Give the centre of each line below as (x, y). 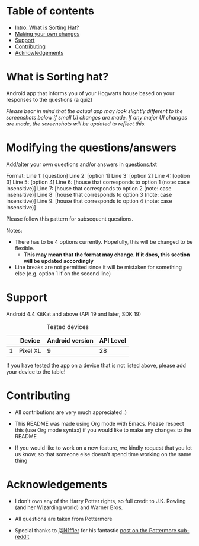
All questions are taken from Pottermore (63, 519)
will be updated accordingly (58, 261)
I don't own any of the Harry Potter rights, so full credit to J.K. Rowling (100, 501)
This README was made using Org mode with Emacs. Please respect (99, 423)
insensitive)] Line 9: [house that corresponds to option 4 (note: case (89, 201)
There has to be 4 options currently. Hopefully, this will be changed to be (104, 241)
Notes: (14, 230)
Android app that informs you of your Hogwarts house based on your (90, 93)
